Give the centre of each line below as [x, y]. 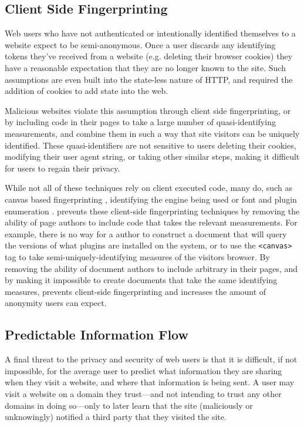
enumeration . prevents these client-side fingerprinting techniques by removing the [152, 211]
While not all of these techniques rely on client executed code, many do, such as [148, 188]
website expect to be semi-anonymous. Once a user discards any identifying [140, 44]
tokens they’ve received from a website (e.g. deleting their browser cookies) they [149, 56]
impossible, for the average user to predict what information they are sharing [143, 370]
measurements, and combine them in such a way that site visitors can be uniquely [152, 133]
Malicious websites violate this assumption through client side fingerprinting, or [148, 110]
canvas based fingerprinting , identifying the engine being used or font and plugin [151, 199]
